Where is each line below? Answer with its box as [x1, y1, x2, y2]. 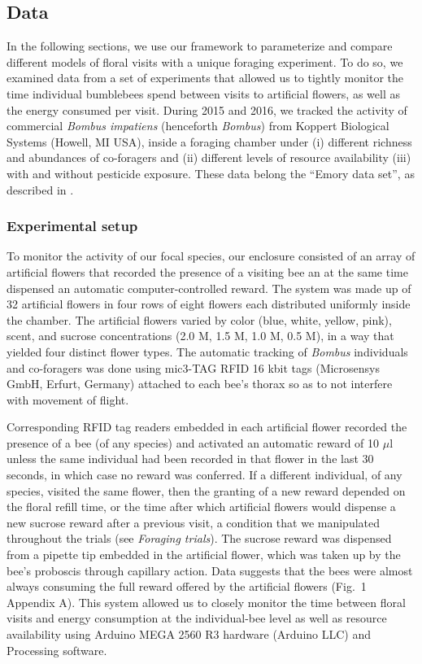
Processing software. [7, 641, 107, 658]
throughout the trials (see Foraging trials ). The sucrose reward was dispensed [7, 530, 392, 547]
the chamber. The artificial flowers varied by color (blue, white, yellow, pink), [7, 311, 392, 328]
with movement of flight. [7, 391, 129, 408]
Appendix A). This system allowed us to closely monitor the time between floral [7, 593, 406, 610]
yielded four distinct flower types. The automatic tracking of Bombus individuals [7, 343, 408, 360]
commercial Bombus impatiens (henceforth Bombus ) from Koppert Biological [7, 117, 389, 134]
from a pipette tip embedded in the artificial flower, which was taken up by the [7, 546, 401, 563]
